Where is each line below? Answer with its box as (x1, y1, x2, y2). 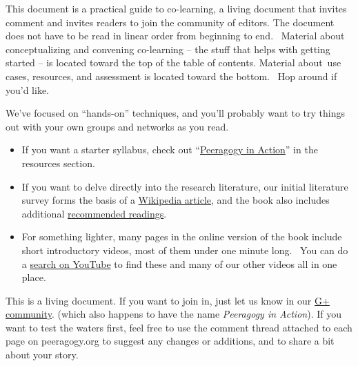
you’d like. (6, 82, 50, 97)
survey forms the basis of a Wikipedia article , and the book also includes (21, 193, 330, 207)
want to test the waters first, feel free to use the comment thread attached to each (6, 320, 352, 334)
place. (21, 270, 46, 285)
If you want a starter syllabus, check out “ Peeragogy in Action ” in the (21, 142, 318, 157)
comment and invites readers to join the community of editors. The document (6, 15, 335, 29)
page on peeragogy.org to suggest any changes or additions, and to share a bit (6, 334, 335, 348)
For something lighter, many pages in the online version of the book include (21, 229, 342, 244)
